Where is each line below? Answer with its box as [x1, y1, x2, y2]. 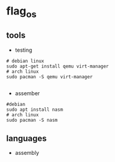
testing [14, 46, 33, 54]
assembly [14, 149, 39, 157]
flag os [6, 4, 37, 20]
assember [14, 89, 40, 97]
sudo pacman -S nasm [6, 117, 58, 123]
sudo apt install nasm [6, 107, 63, 113]
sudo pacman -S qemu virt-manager [6, 73, 93, 79]
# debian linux [6, 58, 45, 64]
